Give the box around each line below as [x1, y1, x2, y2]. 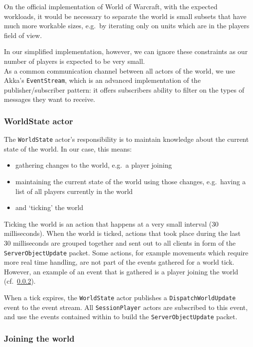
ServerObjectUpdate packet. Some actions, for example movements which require [4, 247, 249, 257]
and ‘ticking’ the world [15, 202, 83, 212]
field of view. [4, 30, 42, 40]
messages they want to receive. [4, 94, 96, 104]
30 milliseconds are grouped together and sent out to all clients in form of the [4, 238, 236, 248]
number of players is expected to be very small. [4, 56, 145, 66]
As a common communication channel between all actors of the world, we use [4, 65, 235, 76]
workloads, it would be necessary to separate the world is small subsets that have [4, 11, 247, 21]
